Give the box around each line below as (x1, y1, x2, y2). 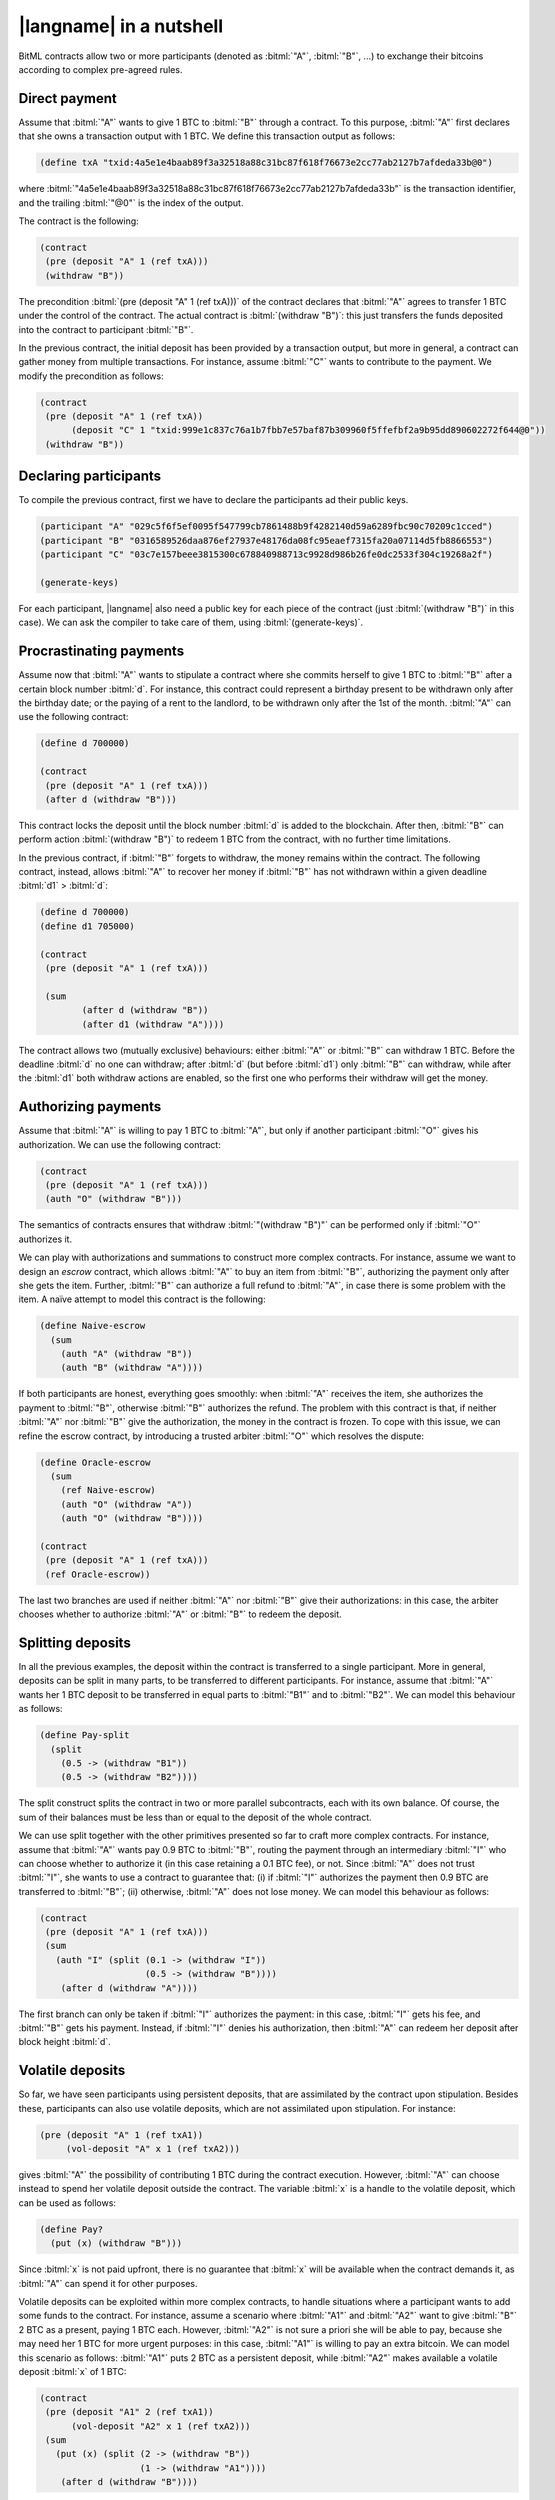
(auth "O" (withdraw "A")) (60, 1498, 194, 1510)
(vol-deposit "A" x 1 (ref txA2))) (65, 2143, 240, 2155)
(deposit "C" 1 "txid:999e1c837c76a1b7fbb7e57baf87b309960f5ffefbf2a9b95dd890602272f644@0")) (71, 425, 546, 436)
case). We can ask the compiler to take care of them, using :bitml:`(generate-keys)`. (18, 616, 364, 629)
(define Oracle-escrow (39, 1456, 151, 1468)
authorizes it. (18, 1233, 73, 1245)
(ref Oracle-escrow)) (45, 1568, 151, 1580)
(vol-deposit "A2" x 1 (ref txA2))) (71, 2420, 251, 2432)
